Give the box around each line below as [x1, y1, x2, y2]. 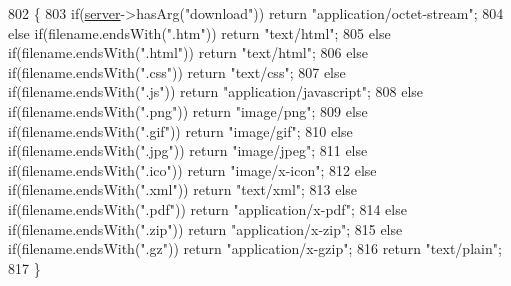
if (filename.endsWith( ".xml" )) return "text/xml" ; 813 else [8, 179, 358, 200]
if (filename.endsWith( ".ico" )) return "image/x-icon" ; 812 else [8, 159, 377, 180]
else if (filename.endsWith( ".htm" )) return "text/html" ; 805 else [8, 22, 391, 43]
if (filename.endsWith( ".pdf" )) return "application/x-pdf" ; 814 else [8, 198, 407, 219]
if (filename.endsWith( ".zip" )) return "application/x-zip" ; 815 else [8, 218, 403, 239]
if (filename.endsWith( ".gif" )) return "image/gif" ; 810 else [8, 120, 353, 141]
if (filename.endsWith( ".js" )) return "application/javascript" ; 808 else [8, 81, 424, 102]
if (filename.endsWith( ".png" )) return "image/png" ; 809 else [8, 100, 368, 121]
